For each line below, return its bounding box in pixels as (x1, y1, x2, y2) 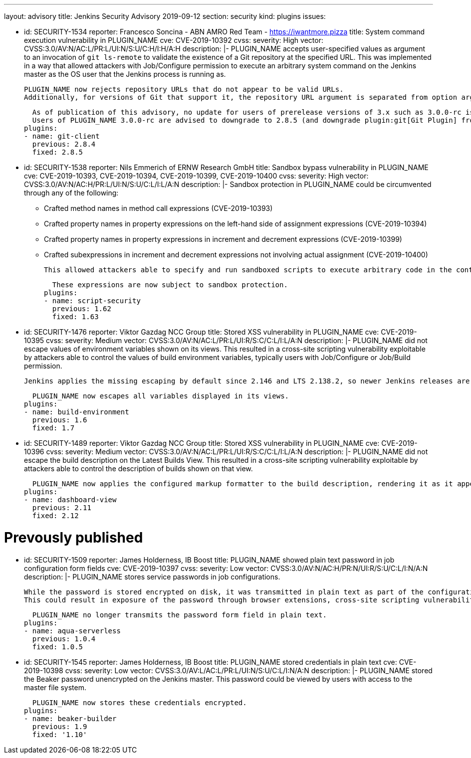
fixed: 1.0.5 (32, 642, 83, 651)
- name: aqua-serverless (24, 626, 121, 635)
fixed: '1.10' (32, 730, 87, 739)
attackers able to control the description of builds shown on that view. (24, 464, 253, 473)
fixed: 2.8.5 (32, 148, 83, 156)
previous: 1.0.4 (32, 634, 96, 643)
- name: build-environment (24, 408, 129, 416)
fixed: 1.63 (52, 313, 99, 321)
